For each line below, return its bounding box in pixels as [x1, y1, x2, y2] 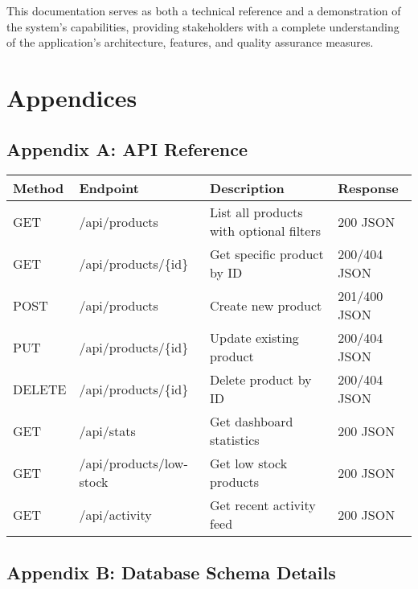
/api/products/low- [79, 454, 188, 473]
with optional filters [210, 221, 321, 241]
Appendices [6, 80, 137, 113]
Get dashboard [210, 412, 293, 431]
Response [338, 179, 399, 198]
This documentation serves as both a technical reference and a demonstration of [6, 2, 401, 19]
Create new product [210, 295, 322, 315]
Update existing [210, 328, 299, 348]
